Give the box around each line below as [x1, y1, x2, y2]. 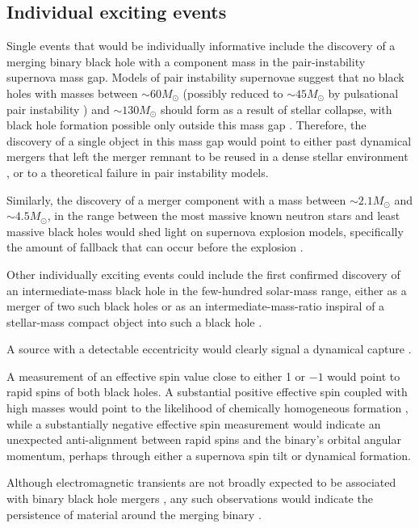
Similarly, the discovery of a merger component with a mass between [6, 191, 346, 208]
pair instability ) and [6, 100, 110, 117]
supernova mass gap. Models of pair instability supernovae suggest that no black [6, 69, 404, 86]
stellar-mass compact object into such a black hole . [6, 313, 262, 330]
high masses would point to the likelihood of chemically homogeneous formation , [6, 399, 409, 416]
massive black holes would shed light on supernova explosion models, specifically [6, 222, 404, 239]
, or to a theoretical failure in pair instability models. [6, 163, 269, 180]
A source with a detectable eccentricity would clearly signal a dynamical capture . [6, 340, 412, 357]
